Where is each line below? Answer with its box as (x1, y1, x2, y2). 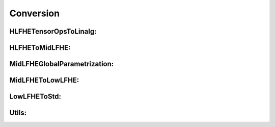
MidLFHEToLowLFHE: (9, 76, 79, 85)
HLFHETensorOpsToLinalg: (9, 27, 97, 36)
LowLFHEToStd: (9, 92, 61, 101)
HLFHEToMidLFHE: (9, 43, 71, 52)
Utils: (9, 109, 27, 117)
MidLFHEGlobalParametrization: (9, 60, 114, 68)
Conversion (9, 8, 60, 19)
